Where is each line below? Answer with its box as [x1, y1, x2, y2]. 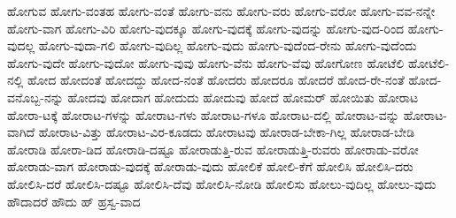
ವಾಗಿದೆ [7, 123, 35, 141]
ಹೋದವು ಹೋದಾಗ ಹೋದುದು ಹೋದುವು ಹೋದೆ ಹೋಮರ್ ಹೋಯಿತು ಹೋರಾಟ [67, 87, 419, 106]
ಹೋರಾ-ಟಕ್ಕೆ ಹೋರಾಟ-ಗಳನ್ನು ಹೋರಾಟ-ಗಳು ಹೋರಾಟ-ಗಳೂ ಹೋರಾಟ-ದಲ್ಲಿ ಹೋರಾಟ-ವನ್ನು [7, 105, 399, 124]
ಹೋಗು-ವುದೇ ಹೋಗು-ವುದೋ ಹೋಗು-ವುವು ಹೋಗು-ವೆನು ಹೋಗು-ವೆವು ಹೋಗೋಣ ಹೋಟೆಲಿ [7, 53, 405, 71]
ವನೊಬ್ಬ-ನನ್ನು [7, 87, 64, 106]
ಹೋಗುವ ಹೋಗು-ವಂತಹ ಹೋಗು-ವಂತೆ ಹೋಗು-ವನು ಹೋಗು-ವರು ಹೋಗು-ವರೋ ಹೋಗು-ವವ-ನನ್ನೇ [7, 2, 436, 19]
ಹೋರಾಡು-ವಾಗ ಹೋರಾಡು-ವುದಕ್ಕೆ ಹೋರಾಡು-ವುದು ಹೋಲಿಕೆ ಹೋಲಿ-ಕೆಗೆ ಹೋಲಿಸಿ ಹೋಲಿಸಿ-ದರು [7, 157, 413, 176]
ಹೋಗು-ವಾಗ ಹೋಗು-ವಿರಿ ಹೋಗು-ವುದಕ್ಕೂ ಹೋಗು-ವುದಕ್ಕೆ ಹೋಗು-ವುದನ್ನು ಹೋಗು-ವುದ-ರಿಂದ [7, 19, 405, 37]
